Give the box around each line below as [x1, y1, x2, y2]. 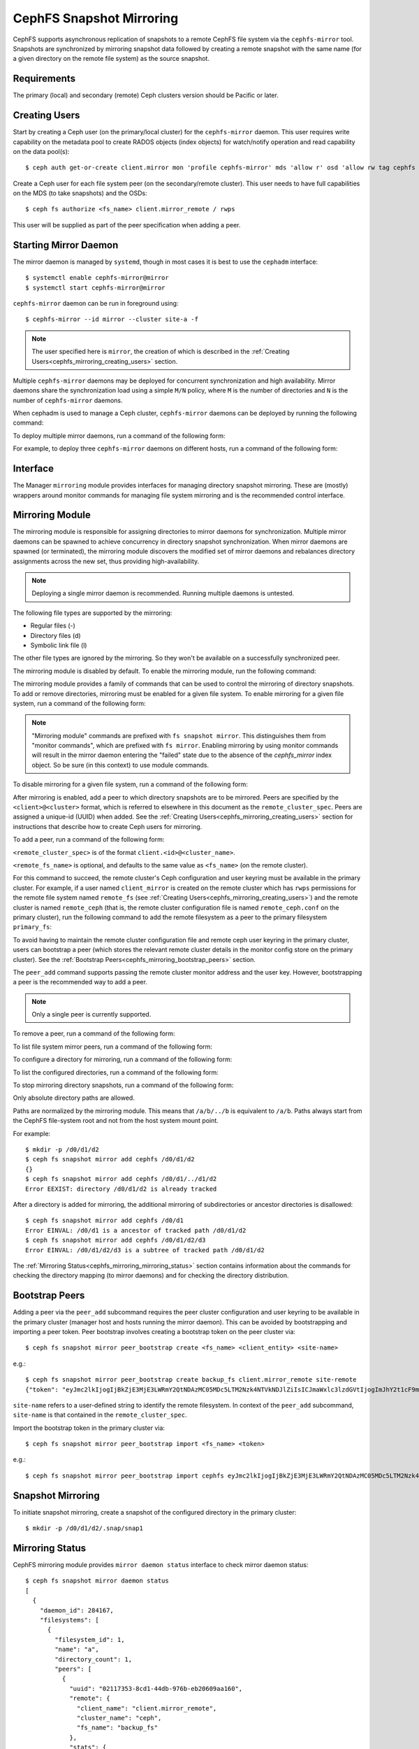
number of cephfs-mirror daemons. [13, 396, 123, 404]
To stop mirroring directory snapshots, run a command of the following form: [13, 1081, 234, 1089]
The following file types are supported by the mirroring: [13, 609, 172, 617]
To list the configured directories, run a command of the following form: [13, 1068, 219, 1077]
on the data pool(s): [13, 147, 70, 155]
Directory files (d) [30, 631, 81, 639]
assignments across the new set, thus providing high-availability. [13, 557, 200, 565]
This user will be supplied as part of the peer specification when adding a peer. [13, 220, 241, 229]
